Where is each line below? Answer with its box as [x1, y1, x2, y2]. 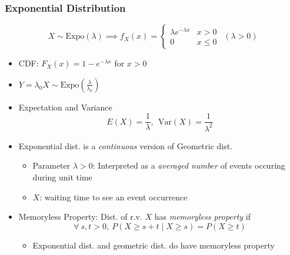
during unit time [32, 171, 92, 183]
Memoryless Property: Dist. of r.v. [18, 210, 142, 223]
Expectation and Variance [18, 100, 112, 113]
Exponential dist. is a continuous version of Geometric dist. [18, 139, 233, 152]
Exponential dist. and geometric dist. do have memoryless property [32, 239, 275, 251]
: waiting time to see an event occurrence [39, 190, 188, 203]
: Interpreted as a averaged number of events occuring [92, 159, 285, 172]
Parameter [32, 159, 71, 172]
